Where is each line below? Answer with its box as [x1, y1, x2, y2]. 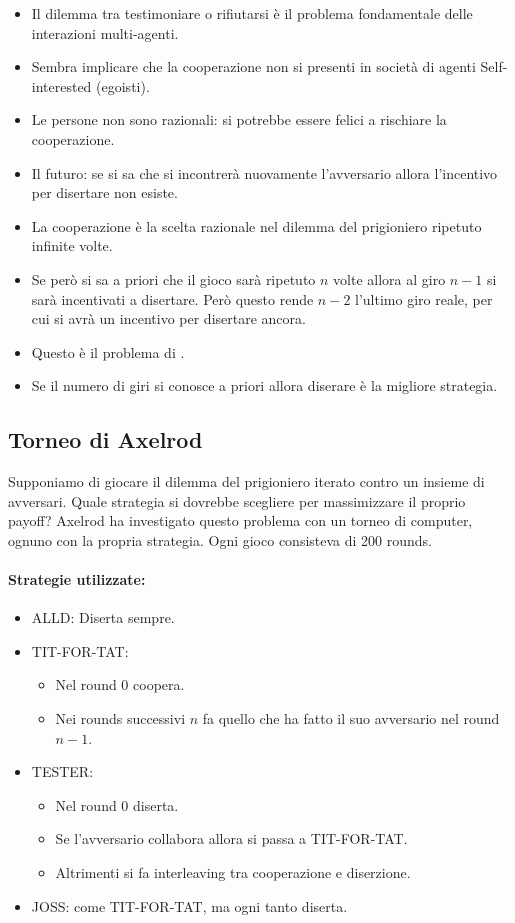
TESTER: [31, 761, 94, 782]
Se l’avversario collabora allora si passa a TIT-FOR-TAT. [55, 828, 408, 849]
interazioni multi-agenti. [31, 22, 179, 43]
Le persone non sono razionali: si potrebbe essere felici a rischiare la [31, 109, 447, 130]
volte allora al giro [333, 268, 446, 289]
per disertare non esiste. [31, 182, 178, 203]
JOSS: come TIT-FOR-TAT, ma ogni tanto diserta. [31, 895, 348, 916]
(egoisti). [96, 75, 150, 96]
